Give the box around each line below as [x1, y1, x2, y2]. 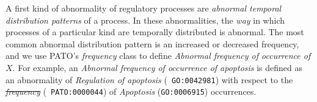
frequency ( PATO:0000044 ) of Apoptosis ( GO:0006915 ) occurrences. [5, 85, 257, 98]
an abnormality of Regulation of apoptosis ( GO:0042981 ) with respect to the [5, 73, 293, 86]
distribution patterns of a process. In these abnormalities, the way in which [5, 13, 285, 26]
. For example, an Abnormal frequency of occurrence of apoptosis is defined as [12, 61, 303, 73]
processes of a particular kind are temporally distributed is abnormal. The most [5, 25, 304, 38]
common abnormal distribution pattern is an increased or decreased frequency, [5, 37, 299, 50]
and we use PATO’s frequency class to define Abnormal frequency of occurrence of [5, 49, 311, 62]
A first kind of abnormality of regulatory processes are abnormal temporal [5, 2, 282, 14]
